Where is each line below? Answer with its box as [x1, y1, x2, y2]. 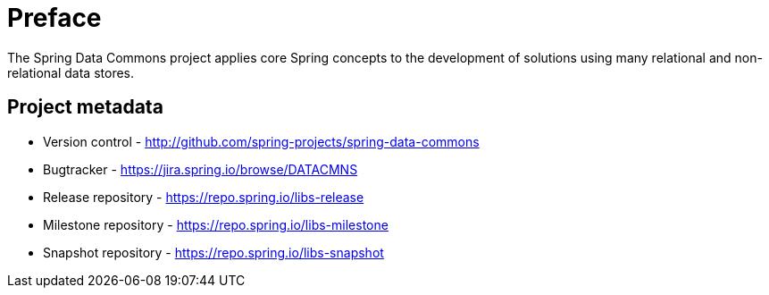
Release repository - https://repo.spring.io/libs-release [43, 189, 364, 205]
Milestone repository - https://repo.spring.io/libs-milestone [43, 216, 389, 232]
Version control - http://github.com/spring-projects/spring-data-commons [43, 133, 480, 149]
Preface [7, 3, 102, 33]
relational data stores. [7, 64, 135, 80]
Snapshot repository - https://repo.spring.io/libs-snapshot [43, 244, 384, 260]
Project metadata [7, 96, 163, 119]
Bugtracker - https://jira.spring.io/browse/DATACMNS [43, 161, 358, 177]
